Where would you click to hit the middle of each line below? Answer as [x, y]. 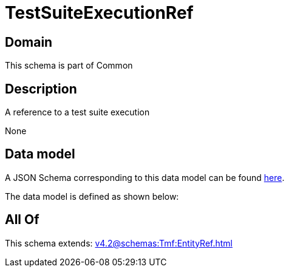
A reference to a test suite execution [77, 112]
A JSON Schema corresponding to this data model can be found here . [145, 177]
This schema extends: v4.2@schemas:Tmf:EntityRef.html [119, 243]
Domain [29, 42]
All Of [22, 220]
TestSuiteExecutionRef [99, 13]
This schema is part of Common [69, 66]
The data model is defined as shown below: [92, 196]
